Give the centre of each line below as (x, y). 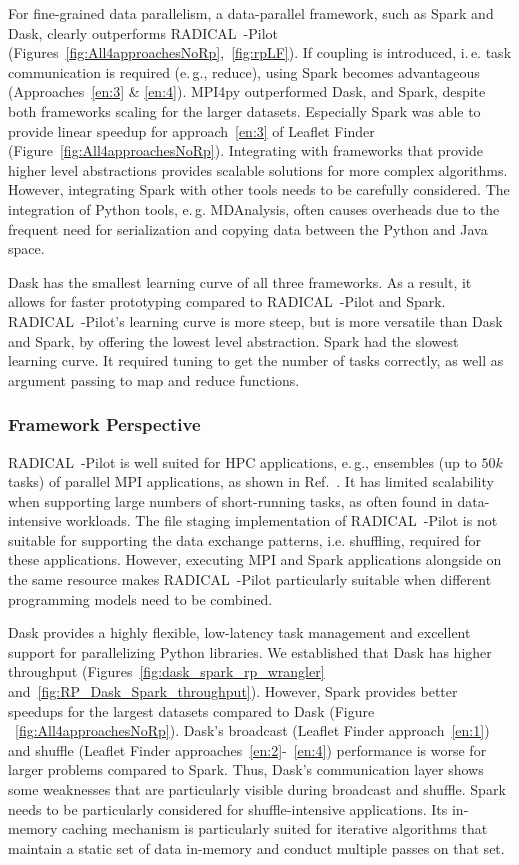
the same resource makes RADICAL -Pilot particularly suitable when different (250, 579)
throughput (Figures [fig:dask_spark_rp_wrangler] (166, 671)
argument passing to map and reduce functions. (154, 379)
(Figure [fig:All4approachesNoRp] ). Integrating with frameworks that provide (245, 150)
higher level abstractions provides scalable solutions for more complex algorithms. (258, 169)
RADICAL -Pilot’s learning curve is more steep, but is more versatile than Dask (255, 320)
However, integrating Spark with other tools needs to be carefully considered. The (259, 189)
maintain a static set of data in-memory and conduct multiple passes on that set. (256, 847)
